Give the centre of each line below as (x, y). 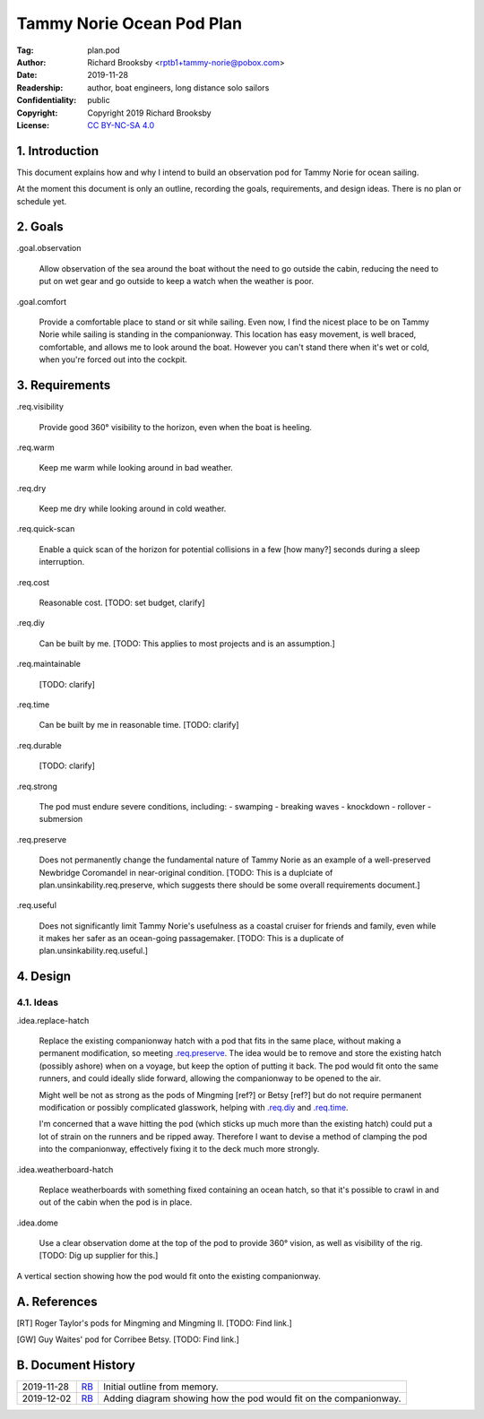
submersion (61, 819)
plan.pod (104, 50)
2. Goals (40, 227)
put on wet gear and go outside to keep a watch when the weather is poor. (176, 281)
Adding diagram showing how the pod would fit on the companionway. (252, 1398)
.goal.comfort (42, 301)
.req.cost (33, 582)
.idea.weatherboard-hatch (65, 1169)
